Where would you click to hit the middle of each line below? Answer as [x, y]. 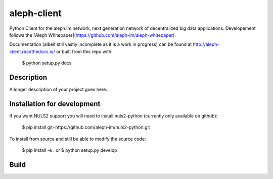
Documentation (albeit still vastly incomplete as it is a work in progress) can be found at [101, 44]
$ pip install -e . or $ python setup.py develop [70, 150]
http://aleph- [206, 44]
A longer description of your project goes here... [59, 89]
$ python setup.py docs [47, 63]
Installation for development [55, 104]
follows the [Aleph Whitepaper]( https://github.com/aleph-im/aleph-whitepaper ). [93, 35]
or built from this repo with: [84, 51]
